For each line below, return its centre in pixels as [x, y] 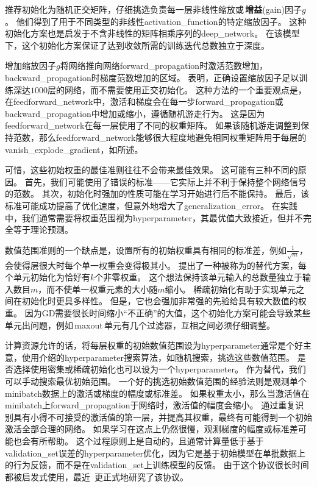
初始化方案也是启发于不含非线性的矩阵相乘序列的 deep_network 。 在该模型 [152, 33]
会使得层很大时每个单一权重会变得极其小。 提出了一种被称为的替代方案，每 [156, 265]
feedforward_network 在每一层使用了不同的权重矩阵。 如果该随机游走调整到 [153, 125]
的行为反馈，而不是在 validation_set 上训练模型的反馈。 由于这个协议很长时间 [157, 465]
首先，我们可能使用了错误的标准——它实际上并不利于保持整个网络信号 [166, 181]
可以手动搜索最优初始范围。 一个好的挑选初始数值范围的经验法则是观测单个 [156, 381]
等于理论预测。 [43, 229]
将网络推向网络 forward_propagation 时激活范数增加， [164, 66]
